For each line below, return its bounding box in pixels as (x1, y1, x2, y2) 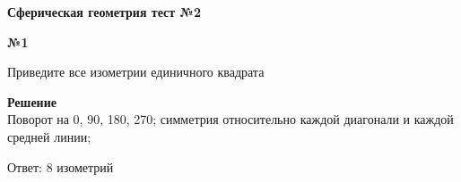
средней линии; (7, 127, 91, 145)
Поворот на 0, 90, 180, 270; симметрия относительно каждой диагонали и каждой (7, 110, 454, 128)
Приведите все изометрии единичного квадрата (7, 62, 265, 81)
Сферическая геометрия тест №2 (7, 3, 202, 21)
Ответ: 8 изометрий (7, 157, 114, 176)
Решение (7, 92, 57, 111)
